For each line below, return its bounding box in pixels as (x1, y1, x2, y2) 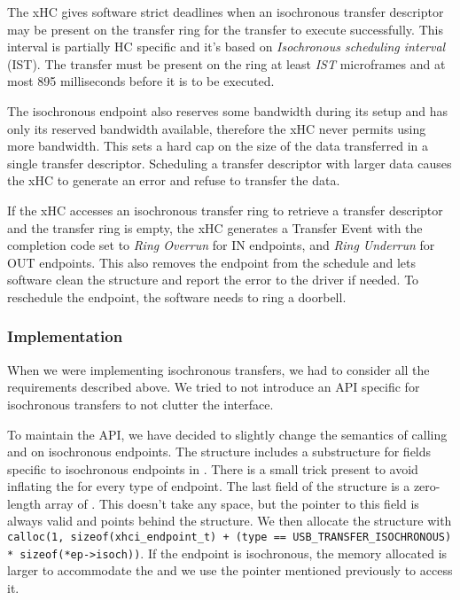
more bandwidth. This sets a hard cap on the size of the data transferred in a (7, 136, 429, 155)
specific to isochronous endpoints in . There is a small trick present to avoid (7, 459, 418, 478)
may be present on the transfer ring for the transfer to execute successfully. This (7, 19, 443, 38)
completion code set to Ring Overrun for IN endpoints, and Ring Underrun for (7, 236, 435, 254)
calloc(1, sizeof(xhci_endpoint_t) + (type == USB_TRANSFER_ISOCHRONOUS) (7, 531, 452, 544)
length (7, 494, 42, 512)
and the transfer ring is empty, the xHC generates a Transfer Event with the (7, 218, 423, 237)
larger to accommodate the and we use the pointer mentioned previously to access (7, 561, 453, 580)
